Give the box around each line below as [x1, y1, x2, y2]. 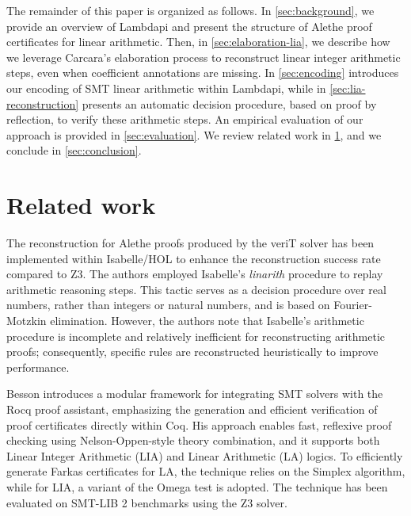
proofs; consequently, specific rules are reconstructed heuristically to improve [6, 343, 379, 360]
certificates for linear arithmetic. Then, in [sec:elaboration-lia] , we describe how [6, 33, 390, 50]
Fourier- [333, 296, 372, 313]
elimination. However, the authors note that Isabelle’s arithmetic [50, 312, 364, 329]
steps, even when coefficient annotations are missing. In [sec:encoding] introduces [6, 64, 399, 81]
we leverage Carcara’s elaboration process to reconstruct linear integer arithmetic [6, 48, 401, 65]
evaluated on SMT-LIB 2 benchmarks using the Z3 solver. [6, 494, 287, 510]
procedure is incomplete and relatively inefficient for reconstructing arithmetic [6, 327, 385, 344]
